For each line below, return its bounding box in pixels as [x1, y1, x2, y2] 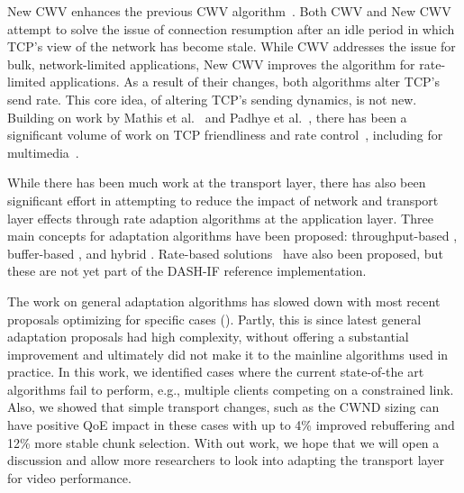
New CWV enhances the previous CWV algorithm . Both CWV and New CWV [7, 2, 451, 20]
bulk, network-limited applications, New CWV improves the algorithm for [7, 54, 415, 73]
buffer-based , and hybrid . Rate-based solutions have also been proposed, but [7, 243, 443, 262]
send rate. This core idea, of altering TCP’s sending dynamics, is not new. [7, 89, 417, 108]
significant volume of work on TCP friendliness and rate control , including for [7, 125, 443, 144]
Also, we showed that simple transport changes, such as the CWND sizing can [7, 397, 440, 416]
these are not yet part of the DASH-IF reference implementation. [7, 261, 367, 280]
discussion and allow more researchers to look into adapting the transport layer [7, 451, 444, 470]
